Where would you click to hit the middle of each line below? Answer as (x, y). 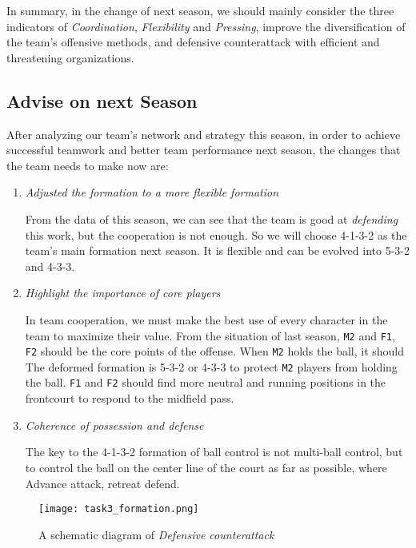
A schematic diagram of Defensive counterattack (156, 534)
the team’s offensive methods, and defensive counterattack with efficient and (193, 42)
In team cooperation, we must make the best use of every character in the (206, 319)
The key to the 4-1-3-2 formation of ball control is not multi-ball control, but (214, 452)
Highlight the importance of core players (123, 293)
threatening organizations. (70, 57)
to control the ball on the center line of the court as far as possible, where (206, 467)
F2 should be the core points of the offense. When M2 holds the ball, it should (215, 351)
